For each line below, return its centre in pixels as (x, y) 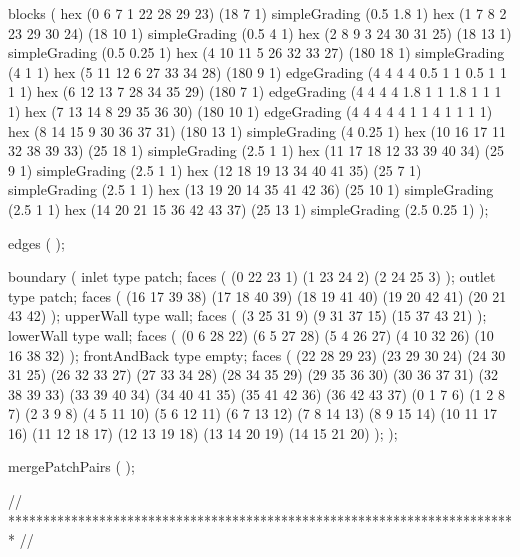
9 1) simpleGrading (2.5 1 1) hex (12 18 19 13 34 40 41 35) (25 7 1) (215, 169)
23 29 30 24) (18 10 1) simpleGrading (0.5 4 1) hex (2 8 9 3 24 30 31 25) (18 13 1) (260, 32)
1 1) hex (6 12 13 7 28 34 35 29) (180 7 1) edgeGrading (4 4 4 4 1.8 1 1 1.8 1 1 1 (255, 91)
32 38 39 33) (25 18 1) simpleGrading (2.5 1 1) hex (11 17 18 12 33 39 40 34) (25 (256, 150)
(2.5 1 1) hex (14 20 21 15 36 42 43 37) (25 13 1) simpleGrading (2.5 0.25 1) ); (248, 208)
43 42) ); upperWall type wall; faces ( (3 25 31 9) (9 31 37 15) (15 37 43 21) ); (247, 315)
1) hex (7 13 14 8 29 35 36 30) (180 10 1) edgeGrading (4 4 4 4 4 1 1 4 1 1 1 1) (250, 110)
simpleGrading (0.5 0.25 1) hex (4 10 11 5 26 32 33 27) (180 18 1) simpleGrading (256, 52)
